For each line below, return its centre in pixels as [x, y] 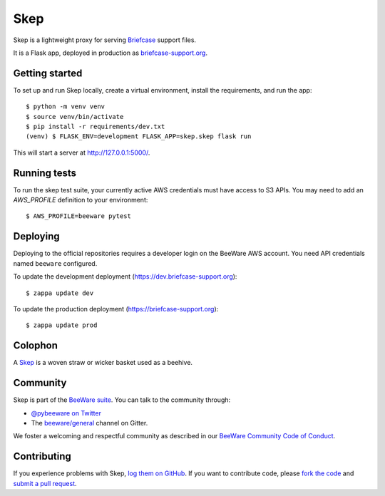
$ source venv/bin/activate [75, 117]
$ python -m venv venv [66, 107]
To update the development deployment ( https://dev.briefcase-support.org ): [125, 277]
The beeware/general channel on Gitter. [89, 423]
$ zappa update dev [60, 293]
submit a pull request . [45, 483]
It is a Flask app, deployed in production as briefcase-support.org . [111, 53]
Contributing [42, 456]
